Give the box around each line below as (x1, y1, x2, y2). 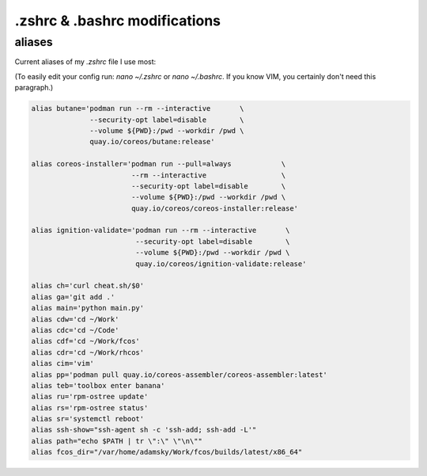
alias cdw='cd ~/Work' (31, 314, 119, 324)
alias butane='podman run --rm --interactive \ (31, 104, 244, 113)
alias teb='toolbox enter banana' (31, 381, 165, 390)
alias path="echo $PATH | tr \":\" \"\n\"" (31, 436, 203, 445)
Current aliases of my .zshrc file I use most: (14, 57, 157, 67)
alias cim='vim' (31, 359, 95, 368)
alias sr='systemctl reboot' (31, 414, 145, 424)
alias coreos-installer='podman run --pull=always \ (31, 159, 286, 169)
